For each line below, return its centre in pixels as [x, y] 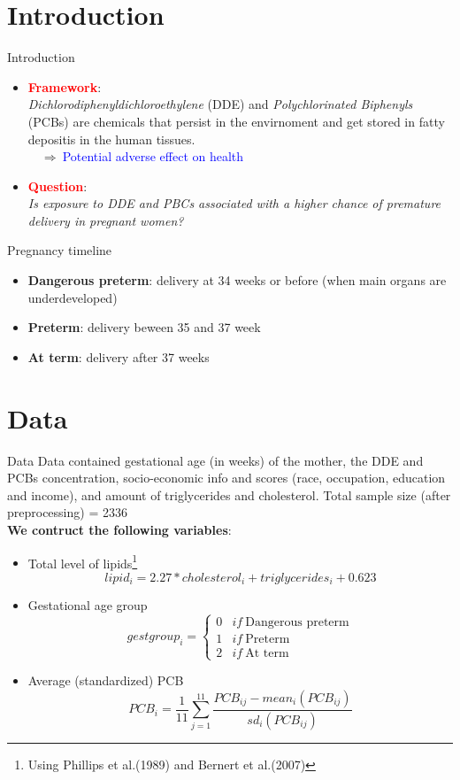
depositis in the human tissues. [111, 139]
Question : [57, 185]
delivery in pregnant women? [106, 220]
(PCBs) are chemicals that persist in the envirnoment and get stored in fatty [236, 121]
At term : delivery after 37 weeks [119, 356]
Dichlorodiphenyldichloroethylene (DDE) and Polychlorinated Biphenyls [220, 104]
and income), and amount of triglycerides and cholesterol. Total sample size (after [229, 494]
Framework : [65, 86]
